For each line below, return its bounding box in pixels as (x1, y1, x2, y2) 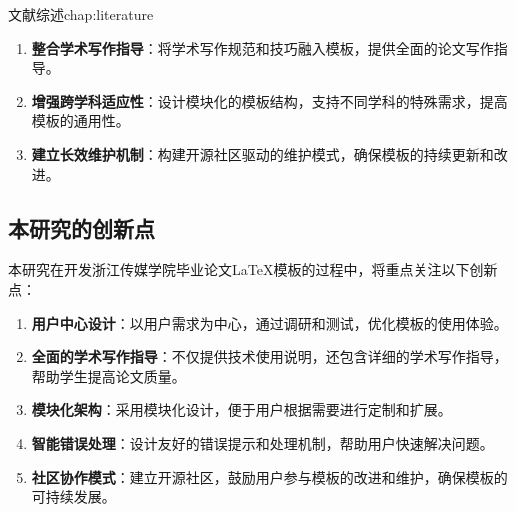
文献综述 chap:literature (8, 4, 154, 24)
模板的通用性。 (31, 110, 130, 131)
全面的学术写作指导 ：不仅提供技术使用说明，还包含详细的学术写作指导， (31, 346, 508, 367)
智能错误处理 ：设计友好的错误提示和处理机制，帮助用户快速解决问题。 (31, 432, 494, 453)
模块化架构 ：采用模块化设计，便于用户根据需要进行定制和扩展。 (31, 399, 452, 420)
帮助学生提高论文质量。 (31, 365, 186, 386)
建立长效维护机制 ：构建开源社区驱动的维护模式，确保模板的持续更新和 (31, 143, 494, 164)
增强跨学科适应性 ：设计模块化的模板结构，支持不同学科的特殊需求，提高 (31, 90, 508, 111)
